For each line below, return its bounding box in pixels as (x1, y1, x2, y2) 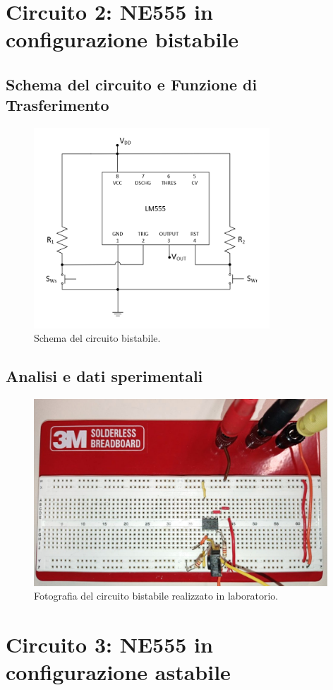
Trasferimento (6, 94, 109, 116)
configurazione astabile (6, 658, 231, 686)
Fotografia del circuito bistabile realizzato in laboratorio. (34, 588, 279, 603)
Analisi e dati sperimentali (6, 365, 203, 387)
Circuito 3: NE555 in (6, 629, 213, 658)
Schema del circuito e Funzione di (6, 73, 258, 95)
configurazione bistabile (6, 25, 239, 54)
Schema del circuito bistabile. (34, 331, 161, 345)
